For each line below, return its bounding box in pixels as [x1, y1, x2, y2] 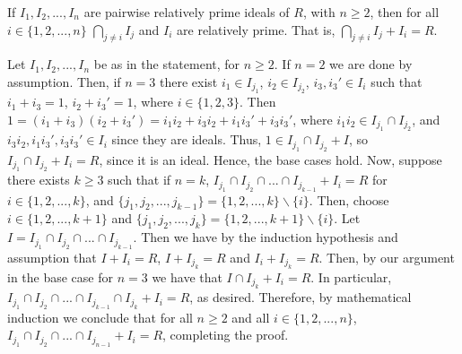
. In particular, [310, 268, 392, 287]
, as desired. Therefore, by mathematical [189, 288, 412, 307]
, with [302, 3, 336, 21]
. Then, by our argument [318, 247, 455, 266]
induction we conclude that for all [7, 307, 193, 326]
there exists [7, 170, 70, 189]
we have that [152, 268, 222, 287]
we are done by [329, 55, 413, 73]
